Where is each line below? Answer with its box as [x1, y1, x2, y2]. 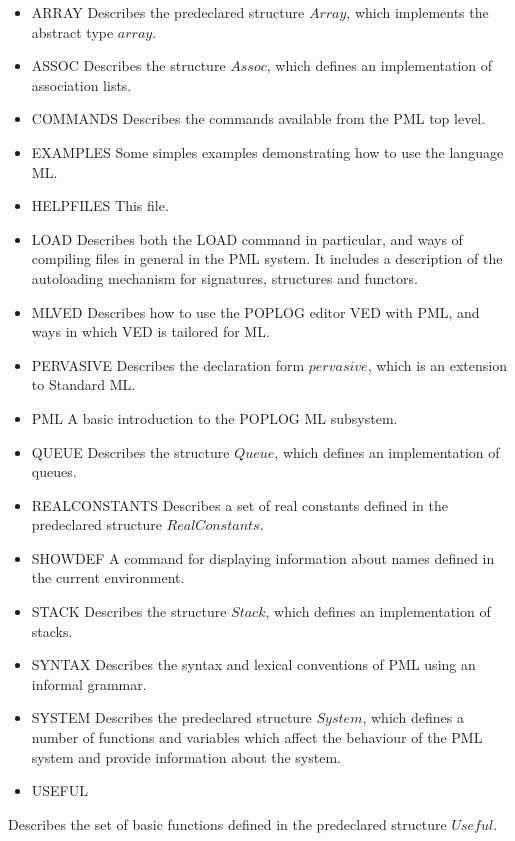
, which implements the [346, 2, 489, 22]
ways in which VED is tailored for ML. [31, 321, 270, 342]
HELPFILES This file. [31, 195, 169, 216]
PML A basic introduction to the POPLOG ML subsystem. [31, 407, 398, 428]
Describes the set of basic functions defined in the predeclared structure [8, 813, 447, 834]
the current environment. [31, 567, 185, 588]
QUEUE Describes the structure [31, 441, 230, 462]
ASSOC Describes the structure [31, 55, 226, 76]
